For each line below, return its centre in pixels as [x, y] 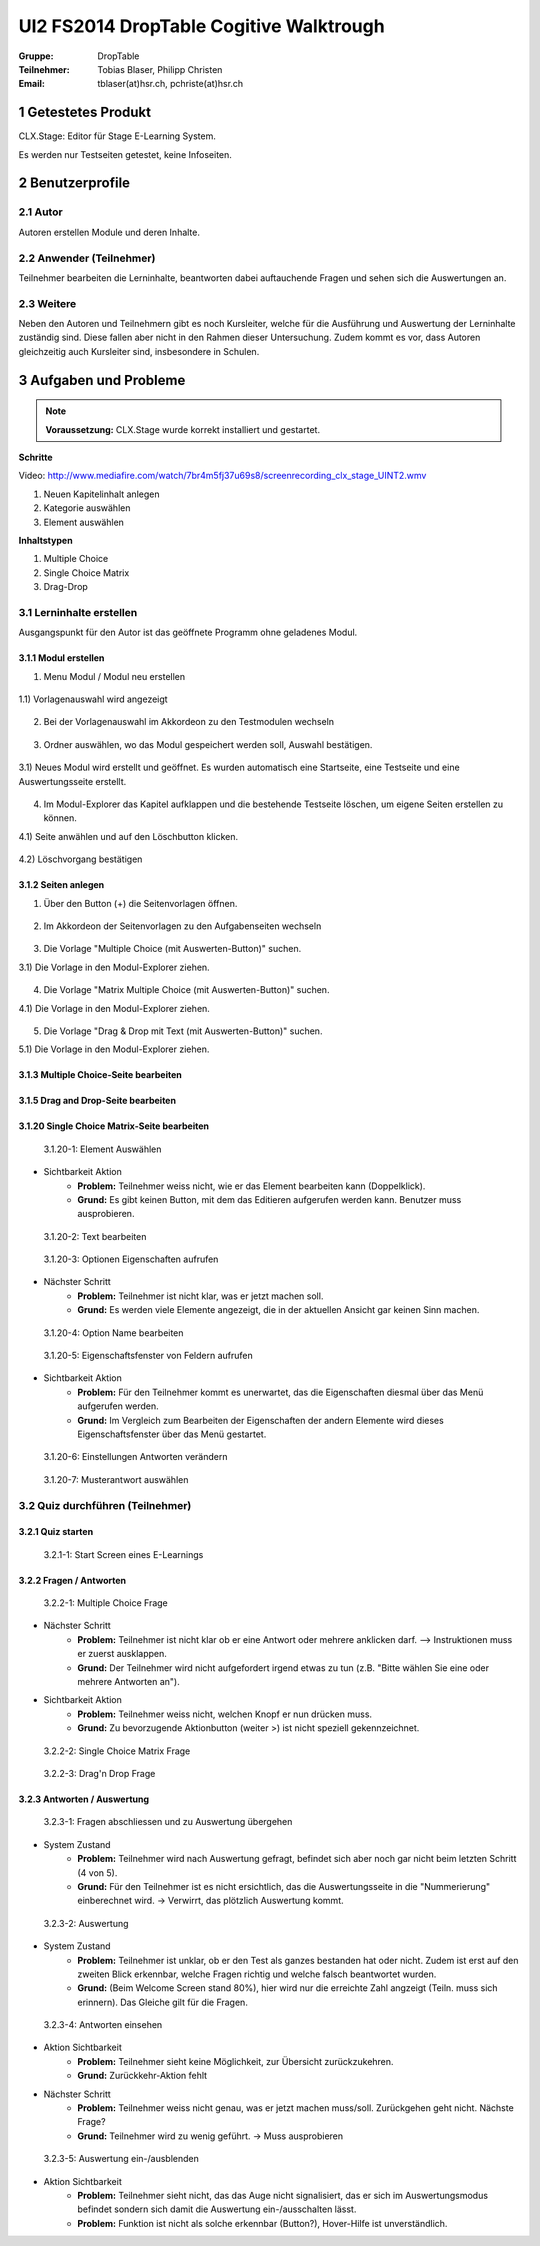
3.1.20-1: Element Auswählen [102, 1149]
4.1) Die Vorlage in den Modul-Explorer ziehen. [114, 1008]
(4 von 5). [97, 1872]
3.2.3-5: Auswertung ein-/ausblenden [121, 2159]
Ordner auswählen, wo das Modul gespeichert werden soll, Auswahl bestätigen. [208, 744]
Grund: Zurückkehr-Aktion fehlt [142, 2076]
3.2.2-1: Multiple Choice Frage [106, 1603]
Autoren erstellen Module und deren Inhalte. [109, 232]
